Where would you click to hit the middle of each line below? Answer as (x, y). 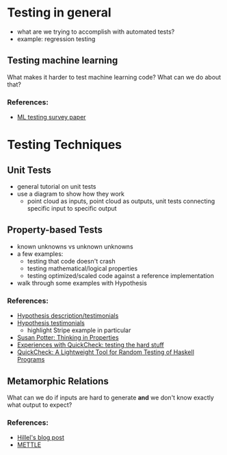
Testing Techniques (65, 145)
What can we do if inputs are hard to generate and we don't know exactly (110, 397)
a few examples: (40, 254)
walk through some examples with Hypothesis (82, 283)
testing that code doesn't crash (71, 261)
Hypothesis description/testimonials (68, 316)
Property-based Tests (55, 230)
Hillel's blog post (41, 438)
